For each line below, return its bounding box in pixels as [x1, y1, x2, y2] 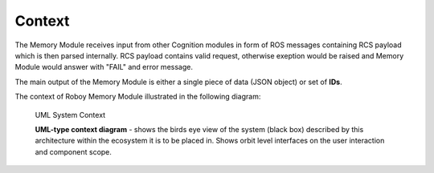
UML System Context [35, 110, 106, 119]
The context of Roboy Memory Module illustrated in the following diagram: [14, 92, 261, 102]
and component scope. [35, 147, 113, 156]
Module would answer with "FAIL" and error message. [14, 62, 193, 72]
